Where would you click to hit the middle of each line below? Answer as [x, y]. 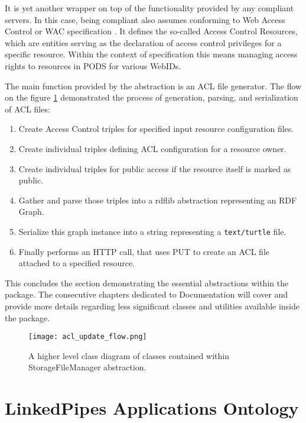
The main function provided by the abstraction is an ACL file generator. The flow [153, 85]
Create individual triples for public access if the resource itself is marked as [155, 168]
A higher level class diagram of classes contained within [129, 355]
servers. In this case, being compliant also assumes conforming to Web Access [145, 19]
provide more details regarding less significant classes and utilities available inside [152, 306]
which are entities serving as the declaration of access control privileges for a [143, 42]
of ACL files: [27, 109]
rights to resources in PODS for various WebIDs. [93, 65]
